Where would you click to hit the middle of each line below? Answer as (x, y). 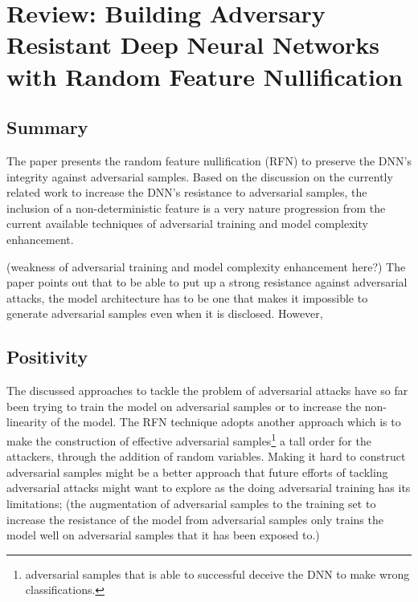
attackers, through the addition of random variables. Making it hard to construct (206, 456)
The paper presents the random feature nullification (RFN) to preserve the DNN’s (209, 160)
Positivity (47, 357)
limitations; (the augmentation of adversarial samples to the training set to (191, 503)
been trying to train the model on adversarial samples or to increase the (184, 406)
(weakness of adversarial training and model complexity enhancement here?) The (206, 266)
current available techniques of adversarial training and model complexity (187, 224)
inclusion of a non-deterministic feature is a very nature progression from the (196, 207)
